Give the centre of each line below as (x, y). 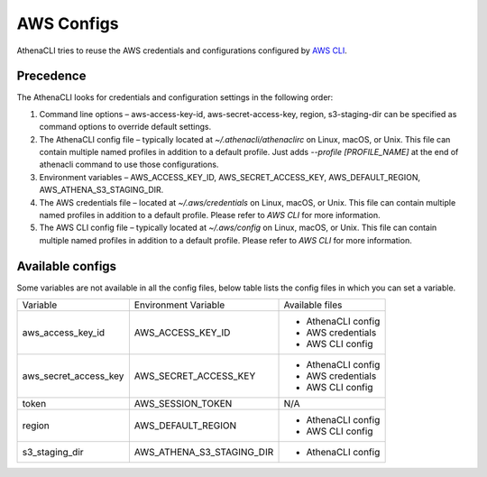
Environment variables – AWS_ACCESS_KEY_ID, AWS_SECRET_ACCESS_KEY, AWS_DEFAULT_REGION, (230, 177)
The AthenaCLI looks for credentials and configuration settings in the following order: (175, 97)
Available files (313, 305)
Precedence (51, 76)
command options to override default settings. (125, 127)
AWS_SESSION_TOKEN (183, 404)
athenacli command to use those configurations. (129, 165)
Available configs (67, 266)
